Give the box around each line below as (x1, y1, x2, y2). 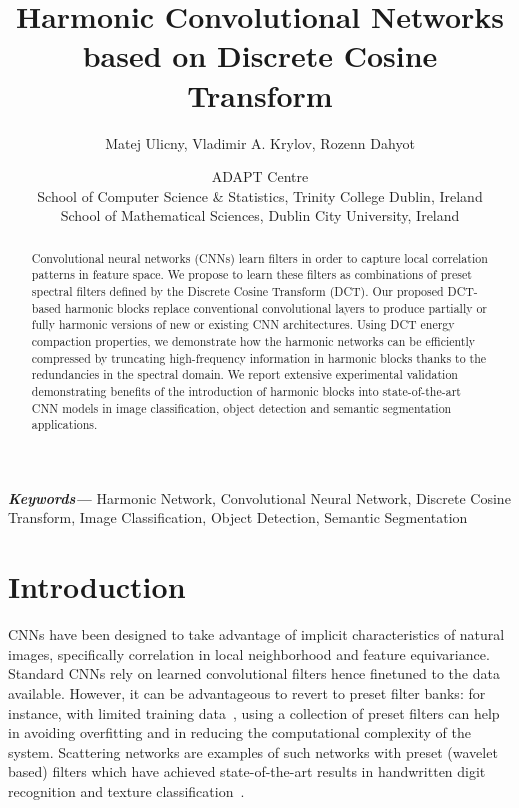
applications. (31, 416, 98, 433)
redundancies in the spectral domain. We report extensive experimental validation (31, 366, 458, 383)
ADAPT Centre (211, 166, 309, 187)
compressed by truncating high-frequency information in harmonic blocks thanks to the (31, 349, 487, 366)
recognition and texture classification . (8, 780, 245, 801)
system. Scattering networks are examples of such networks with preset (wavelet (8, 741, 498, 762)
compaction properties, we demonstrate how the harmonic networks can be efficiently (31, 332, 476, 349)
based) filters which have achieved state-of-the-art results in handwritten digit (8, 761, 486, 782)
